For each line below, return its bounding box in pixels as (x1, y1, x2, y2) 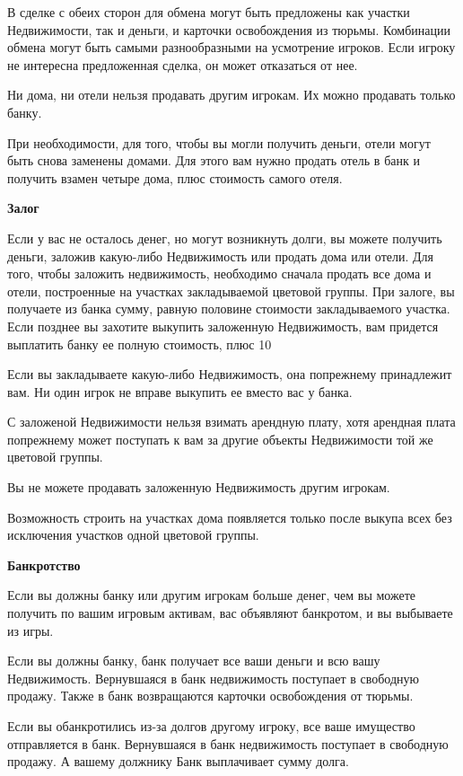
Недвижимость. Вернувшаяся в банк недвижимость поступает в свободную (7, 668, 419, 687)
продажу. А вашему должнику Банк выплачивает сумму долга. (7, 752, 349, 771)
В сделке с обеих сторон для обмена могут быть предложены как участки (7, 3, 410, 21)
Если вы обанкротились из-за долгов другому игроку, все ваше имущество (7, 717, 415, 735)
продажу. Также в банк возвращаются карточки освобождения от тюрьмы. (7, 686, 414, 705)
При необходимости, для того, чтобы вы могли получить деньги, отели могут (7, 133, 431, 152)
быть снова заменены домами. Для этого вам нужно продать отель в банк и (7, 151, 420, 170)
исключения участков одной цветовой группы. (7, 525, 259, 544)
